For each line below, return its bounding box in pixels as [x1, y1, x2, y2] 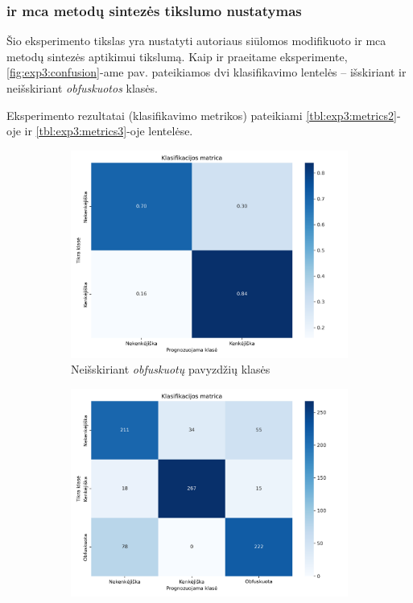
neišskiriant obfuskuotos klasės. [6, 80, 158, 96]
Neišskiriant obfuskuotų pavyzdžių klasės [71, 361, 271, 378]
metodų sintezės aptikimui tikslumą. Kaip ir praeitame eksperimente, [6, 47, 348, 64]
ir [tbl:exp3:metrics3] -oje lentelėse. [24, 122, 193, 139]
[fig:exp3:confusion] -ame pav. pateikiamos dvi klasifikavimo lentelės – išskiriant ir [6, 64, 407, 81]
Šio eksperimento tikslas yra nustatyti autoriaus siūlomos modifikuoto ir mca [6, 32, 386, 49]
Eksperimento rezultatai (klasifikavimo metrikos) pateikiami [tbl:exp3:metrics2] [6, 106, 397, 123]
